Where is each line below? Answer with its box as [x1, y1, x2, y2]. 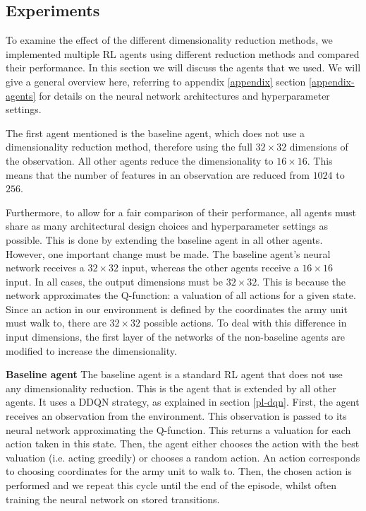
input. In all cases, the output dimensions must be [6, 274, 223, 288]
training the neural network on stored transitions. [6, 491, 220, 506]
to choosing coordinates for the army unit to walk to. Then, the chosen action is [6, 464, 352, 478]
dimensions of [289, 139, 348, 154]
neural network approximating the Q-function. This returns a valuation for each [6, 422, 351, 437]
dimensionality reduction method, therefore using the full [6, 139, 252, 154]
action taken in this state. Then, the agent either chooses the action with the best [6, 436, 360, 451]
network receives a [6, 260, 85, 275]
